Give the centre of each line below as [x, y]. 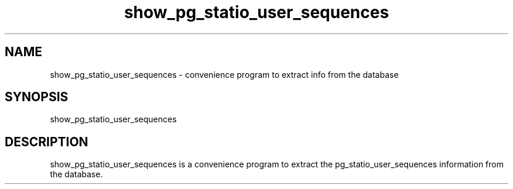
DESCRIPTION [47, 142]
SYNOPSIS [37, 97]
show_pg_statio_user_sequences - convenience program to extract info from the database [224, 74]
